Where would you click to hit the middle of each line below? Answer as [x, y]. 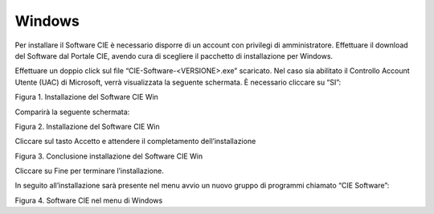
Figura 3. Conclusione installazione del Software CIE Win [109, 156]
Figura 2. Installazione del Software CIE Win [87, 126]
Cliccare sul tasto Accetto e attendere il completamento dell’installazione [135, 142]
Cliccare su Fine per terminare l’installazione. [89, 171]
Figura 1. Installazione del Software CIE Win [86, 97]
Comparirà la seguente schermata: [72, 112]
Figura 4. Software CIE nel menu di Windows [89, 200]
